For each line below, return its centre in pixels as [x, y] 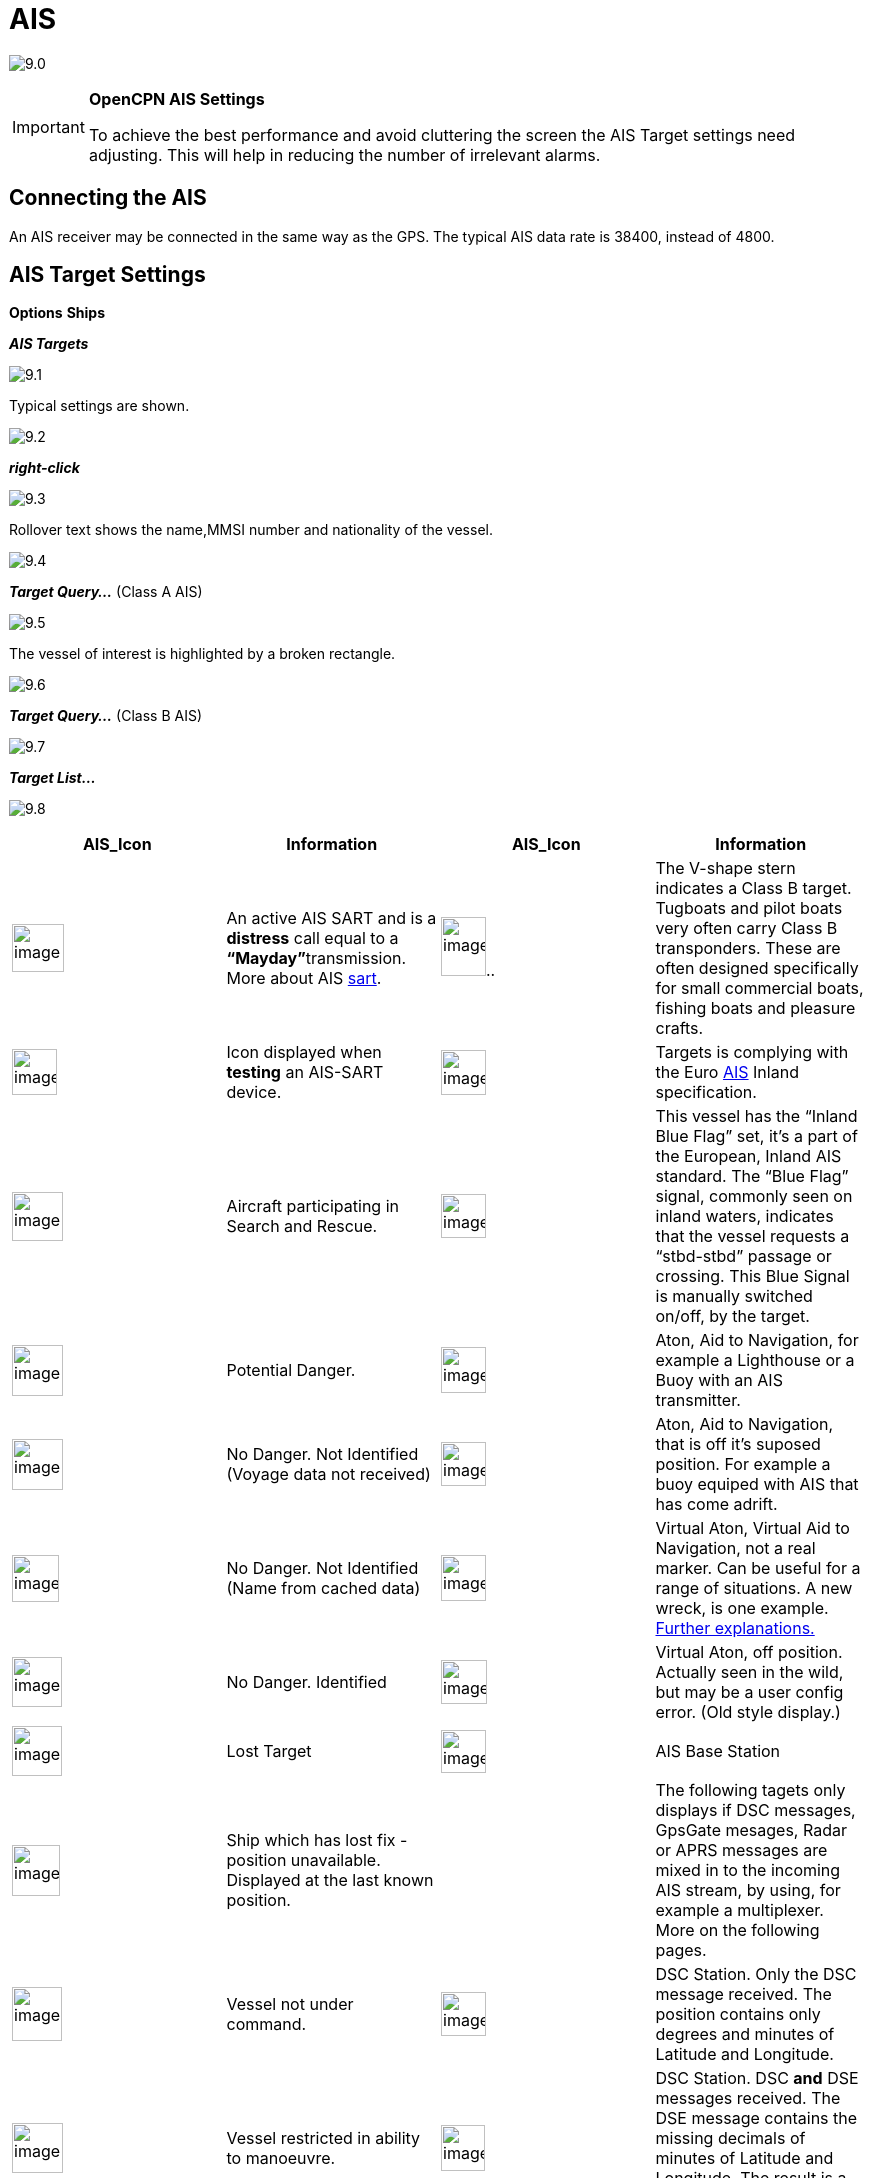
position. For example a [743, 1464]
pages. [681, 1950]
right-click [44, 468]
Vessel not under [290, 2004]
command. [266, 2024]
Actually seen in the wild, [749, 1672]
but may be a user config [749, 1692]
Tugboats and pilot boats [749, 908]
